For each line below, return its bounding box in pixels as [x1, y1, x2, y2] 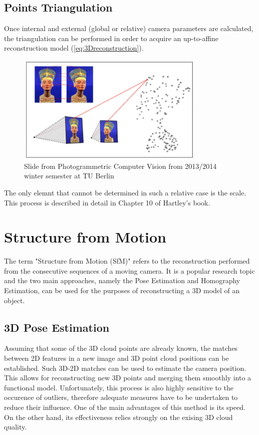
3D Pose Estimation [4, 319, 110, 335]
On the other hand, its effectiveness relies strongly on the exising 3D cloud [4, 411, 233, 422]
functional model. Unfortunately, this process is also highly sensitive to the [4, 382, 233, 392]
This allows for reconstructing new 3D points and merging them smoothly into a [4, 372, 251, 383]
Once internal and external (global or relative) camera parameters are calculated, [4, 23, 253, 34]
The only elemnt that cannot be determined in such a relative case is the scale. [4, 187, 246, 197]
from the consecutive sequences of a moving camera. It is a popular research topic [4, 265, 255, 276]
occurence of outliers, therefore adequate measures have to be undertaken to [4, 392, 238, 402]
